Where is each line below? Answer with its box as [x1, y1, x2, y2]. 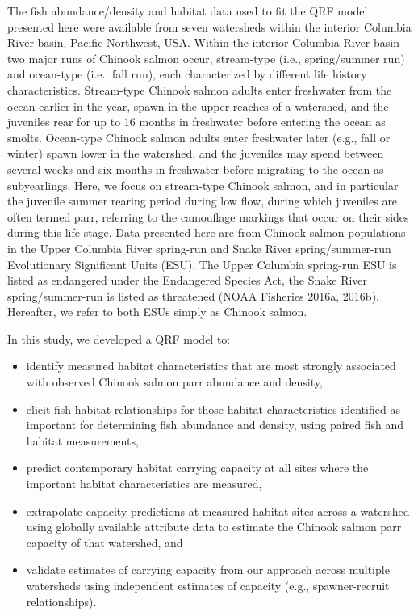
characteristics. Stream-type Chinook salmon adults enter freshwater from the [7, 81, 392, 98]
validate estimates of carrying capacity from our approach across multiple [26, 561, 390, 578]
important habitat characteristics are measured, [26, 475, 262, 492]
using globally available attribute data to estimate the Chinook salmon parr [26, 518, 402, 535]
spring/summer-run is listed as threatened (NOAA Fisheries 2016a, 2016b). [7, 287, 379, 304]
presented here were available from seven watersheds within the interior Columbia [7, 18, 412, 35]
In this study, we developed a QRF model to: [7, 330, 231, 347]
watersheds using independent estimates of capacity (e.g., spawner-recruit [26, 577, 390, 593]
